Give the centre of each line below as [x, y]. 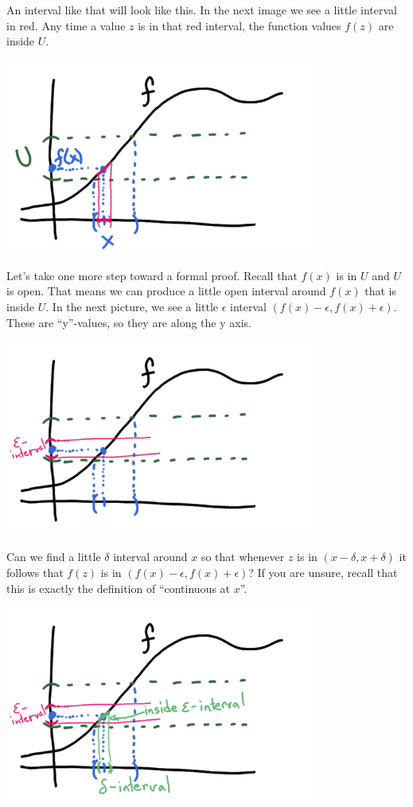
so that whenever [243, 557]
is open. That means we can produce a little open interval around [166, 291]
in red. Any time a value [66, 25]
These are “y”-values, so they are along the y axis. [129, 322]
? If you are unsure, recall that [323, 572]
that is [381, 291]
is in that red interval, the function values [240, 25]
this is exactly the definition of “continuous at [119, 588]
